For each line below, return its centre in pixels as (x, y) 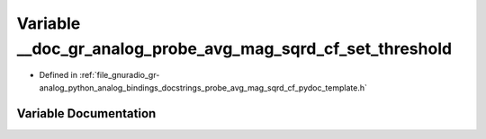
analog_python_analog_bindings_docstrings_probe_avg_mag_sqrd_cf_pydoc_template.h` (203, 87)
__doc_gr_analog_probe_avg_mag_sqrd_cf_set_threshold (234, 48)
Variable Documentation (86, 113)
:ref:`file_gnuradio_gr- (120, 75)
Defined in (58, 75)
